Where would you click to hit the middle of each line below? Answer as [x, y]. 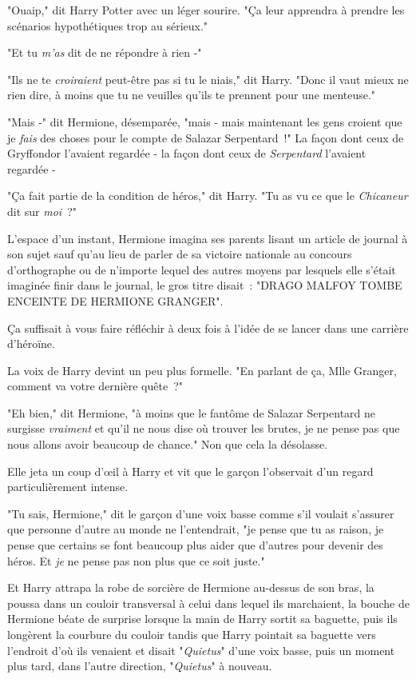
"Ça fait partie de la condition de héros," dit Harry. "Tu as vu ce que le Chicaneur [208, 196]
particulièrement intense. [68, 487]
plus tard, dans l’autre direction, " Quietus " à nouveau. [140, 666]
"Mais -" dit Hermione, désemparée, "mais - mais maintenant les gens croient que [205, 121]
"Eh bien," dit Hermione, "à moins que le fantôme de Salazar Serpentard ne [192, 412]
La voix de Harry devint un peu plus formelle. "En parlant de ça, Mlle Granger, [202, 370]
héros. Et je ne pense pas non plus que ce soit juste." [136, 560]
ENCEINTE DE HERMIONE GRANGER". [115, 300]
